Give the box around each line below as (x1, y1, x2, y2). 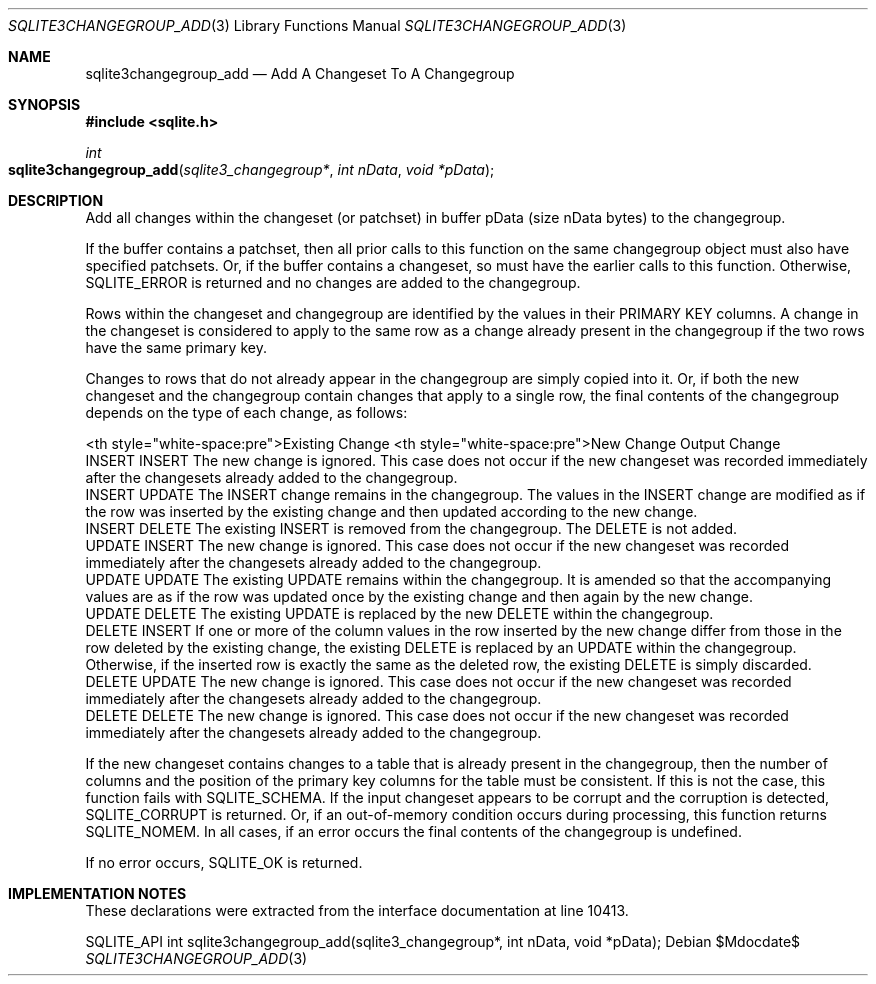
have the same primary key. (85, 339, 267, 356)
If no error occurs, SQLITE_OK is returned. (85, 854, 363, 871)
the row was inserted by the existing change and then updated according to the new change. (85, 503, 698, 520)
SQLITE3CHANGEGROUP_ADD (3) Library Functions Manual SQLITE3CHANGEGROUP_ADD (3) (8, 17, 627, 34)
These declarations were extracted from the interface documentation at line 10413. (85, 902, 629, 919)
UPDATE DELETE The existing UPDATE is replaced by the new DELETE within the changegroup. (85, 605, 714, 622)
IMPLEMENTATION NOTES (8, 885, 187, 902)
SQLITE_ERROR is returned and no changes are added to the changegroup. (85, 274, 581, 291)
